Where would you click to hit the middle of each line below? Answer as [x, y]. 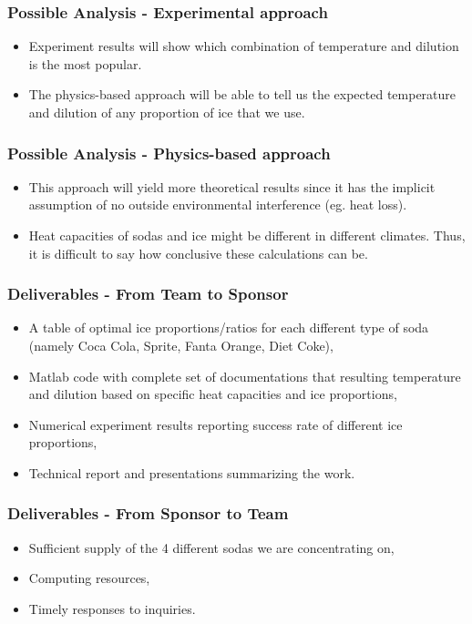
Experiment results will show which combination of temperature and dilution [244, 46]
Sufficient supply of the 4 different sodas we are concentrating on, [211, 547]
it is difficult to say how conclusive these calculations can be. [198, 253]
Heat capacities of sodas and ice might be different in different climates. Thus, [247, 235]
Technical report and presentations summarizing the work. [192, 472]
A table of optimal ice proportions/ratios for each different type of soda [229, 327]
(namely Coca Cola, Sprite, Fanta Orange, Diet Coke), [181, 345]
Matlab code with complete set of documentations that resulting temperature [245, 376]
